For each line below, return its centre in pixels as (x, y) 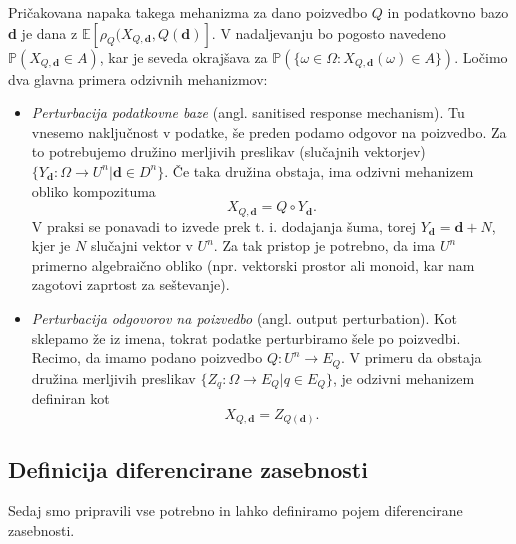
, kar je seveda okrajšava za (183, 56)
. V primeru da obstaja (411, 357)
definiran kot (70, 398)
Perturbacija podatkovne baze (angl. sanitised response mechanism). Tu (248, 112)
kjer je (51, 245)
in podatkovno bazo (448, 12)
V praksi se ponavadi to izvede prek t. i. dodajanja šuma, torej (223, 225)
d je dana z (43, 32)
